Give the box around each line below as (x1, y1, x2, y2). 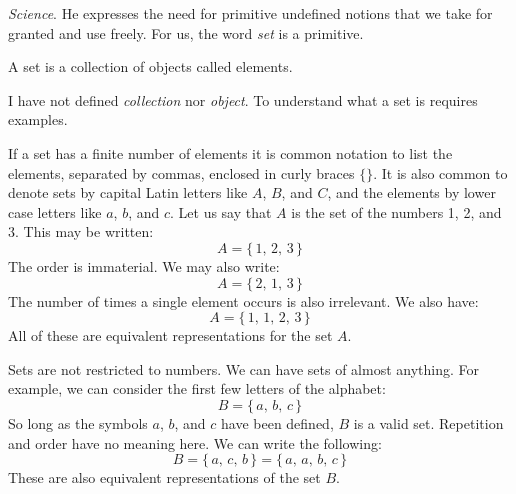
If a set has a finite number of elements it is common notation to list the (8, 142, 453, 163)
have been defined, (221, 412, 334, 433)
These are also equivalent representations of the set (8, 467, 321, 488)
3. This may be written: (8, 221, 154, 242)
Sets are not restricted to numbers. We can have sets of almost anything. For (8, 358, 479, 379)
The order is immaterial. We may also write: (8, 255, 280, 276)
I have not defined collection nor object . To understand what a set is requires (8, 89, 478, 110)
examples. (8, 109, 68, 130)
